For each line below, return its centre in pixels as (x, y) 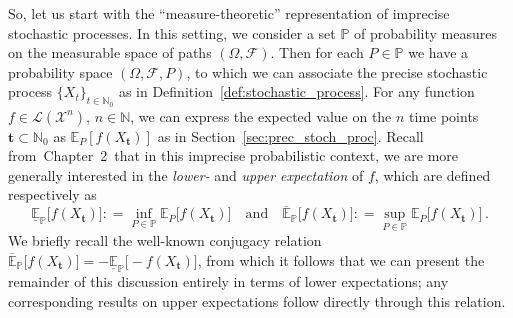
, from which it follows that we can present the (341, 259)
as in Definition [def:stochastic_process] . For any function (296, 91)
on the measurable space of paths (110, 52)
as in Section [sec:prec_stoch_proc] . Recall (290, 135)
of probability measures (426, 32)
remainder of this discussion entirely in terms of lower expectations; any (228, 281)
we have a (438, 52)
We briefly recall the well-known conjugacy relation (165, 240)
